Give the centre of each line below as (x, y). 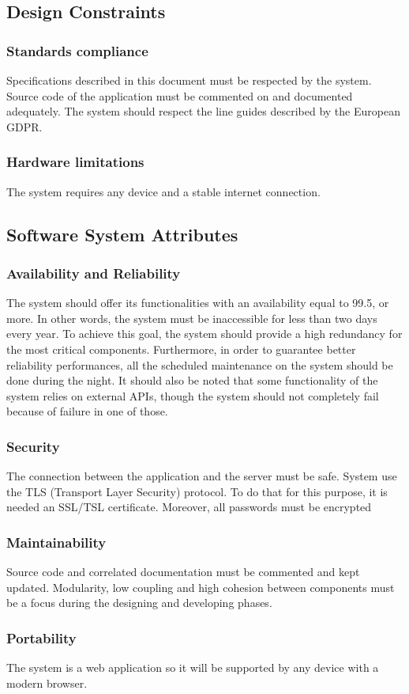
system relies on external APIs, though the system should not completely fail (193, 395)
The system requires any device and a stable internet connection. (163, 191)
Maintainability (56, 542)
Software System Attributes (122, 234)
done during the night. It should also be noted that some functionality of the (192, 380)
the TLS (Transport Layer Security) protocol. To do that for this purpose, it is (197, 491)
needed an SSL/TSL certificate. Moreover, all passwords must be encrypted (189, 507)
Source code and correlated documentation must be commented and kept (183, 572)
